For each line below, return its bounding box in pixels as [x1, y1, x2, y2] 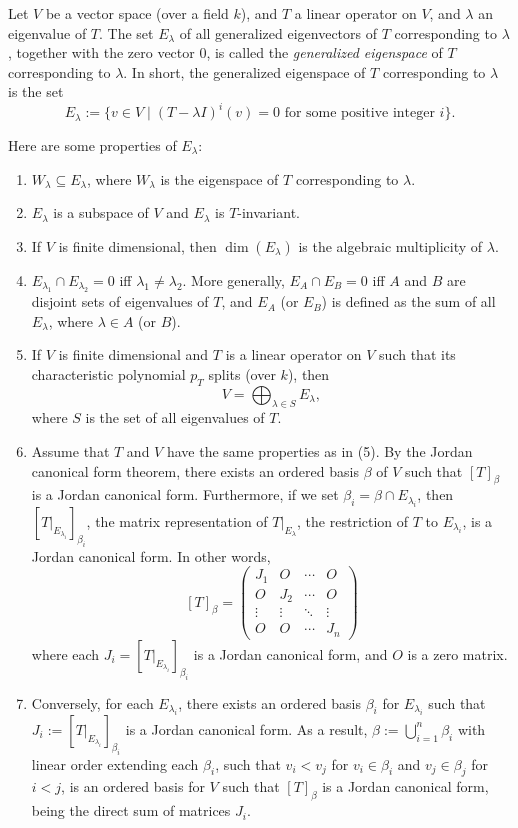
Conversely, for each [31, 692, 154, 713]
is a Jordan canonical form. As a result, [125, 718, 368, 739]
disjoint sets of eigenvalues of [31, 291, 209, 312]
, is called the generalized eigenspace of [206, 42, 443, 63]
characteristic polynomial [31, 363, 186, 384]
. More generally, [182, 269, 285, 290]
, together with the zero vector [8, 42, 195, 63]
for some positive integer [284, 106, 435, 121]
